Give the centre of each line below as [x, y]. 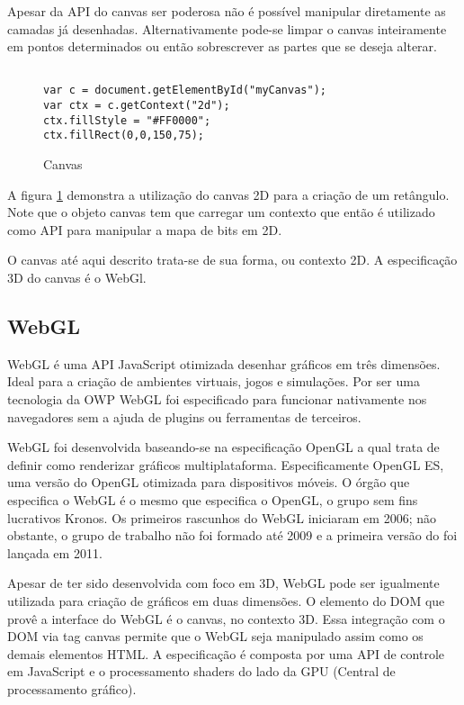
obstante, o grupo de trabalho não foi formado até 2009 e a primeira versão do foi [232, 535]
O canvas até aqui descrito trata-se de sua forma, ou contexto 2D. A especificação [232, 260]
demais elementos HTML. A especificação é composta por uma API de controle [226, 653]
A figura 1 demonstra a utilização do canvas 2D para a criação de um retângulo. [228, 194]
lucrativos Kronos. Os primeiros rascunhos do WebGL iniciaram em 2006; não [222, 517]
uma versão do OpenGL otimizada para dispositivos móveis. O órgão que [209, 482]
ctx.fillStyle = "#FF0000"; [127, 120]
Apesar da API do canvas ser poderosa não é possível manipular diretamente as [227, 11]
